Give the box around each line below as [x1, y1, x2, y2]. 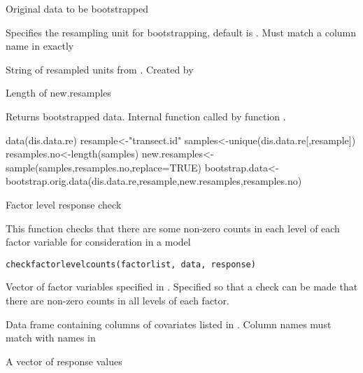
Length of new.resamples [6, 85, 111, 100]
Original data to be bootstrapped [6, 1, 148, 15]
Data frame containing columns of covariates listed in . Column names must [6, 316, 332, 331]
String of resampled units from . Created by [6, 62, 194, 76]
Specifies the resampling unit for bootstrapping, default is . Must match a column [6, 24, 357, 39]
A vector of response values [6, 353, 122, 368]
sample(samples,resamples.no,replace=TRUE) [6, 160, 202, 174]
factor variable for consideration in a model [6, 234, 191, 249]
